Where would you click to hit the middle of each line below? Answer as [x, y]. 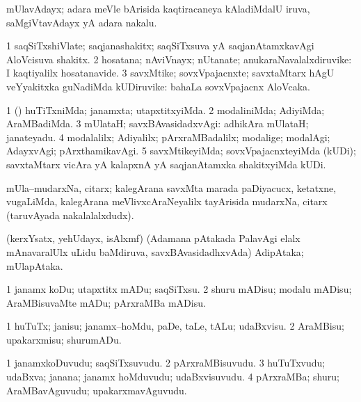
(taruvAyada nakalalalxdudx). [70, 215]
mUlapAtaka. [35, 265]
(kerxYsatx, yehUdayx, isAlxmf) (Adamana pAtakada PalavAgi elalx [153, 238]
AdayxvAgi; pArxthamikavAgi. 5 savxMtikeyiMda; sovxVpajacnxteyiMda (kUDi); [181, 151]
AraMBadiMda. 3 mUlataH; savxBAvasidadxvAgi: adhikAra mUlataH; [158, 123]
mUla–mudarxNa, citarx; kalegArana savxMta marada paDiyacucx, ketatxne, [171, 187]
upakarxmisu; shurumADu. [64, 339]
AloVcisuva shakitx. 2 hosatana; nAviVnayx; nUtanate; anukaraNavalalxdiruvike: [179, 59]
